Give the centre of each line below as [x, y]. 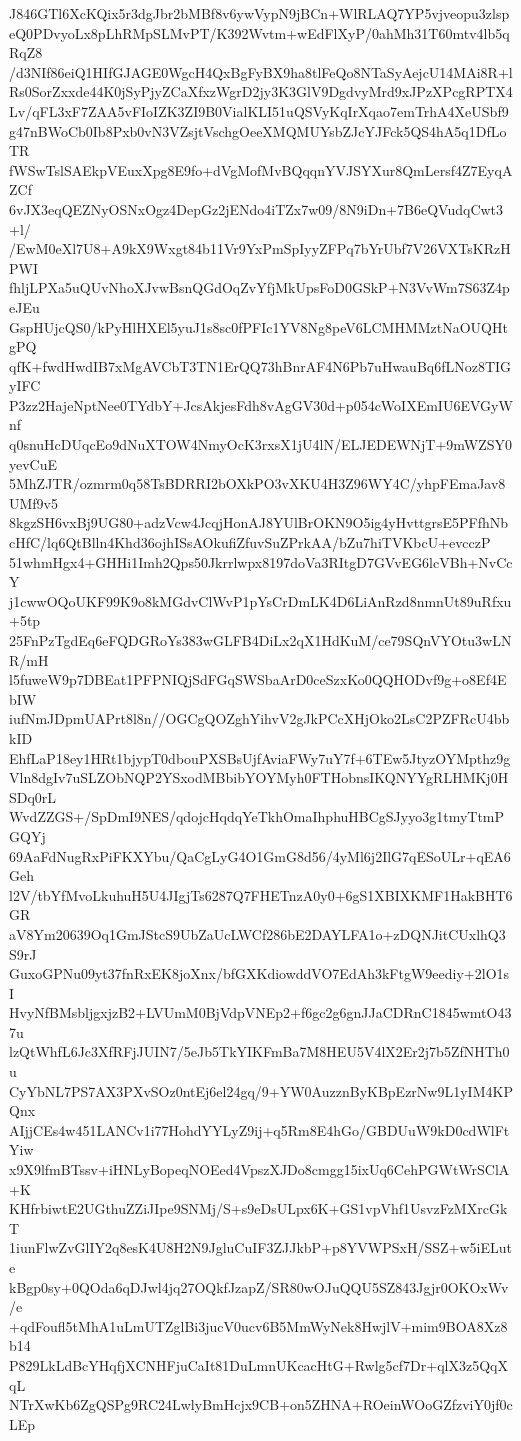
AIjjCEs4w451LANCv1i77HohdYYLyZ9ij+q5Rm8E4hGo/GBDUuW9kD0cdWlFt [259, 1129]
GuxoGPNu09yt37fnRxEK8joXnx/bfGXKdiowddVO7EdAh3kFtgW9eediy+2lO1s [259, 973]
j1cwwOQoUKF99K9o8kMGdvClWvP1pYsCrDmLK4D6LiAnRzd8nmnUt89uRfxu [260, 600]
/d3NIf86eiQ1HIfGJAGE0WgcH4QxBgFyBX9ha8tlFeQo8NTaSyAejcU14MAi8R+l [261, 71]
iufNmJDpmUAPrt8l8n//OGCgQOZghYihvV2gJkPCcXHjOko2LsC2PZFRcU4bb [259, 718]
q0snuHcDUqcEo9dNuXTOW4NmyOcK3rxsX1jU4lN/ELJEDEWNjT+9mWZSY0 [261, 444]
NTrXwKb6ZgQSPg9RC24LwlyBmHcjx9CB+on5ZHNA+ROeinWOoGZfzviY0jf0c [261, 1404]
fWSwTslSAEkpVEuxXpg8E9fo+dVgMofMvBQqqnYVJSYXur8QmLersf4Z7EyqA [261, 169]
